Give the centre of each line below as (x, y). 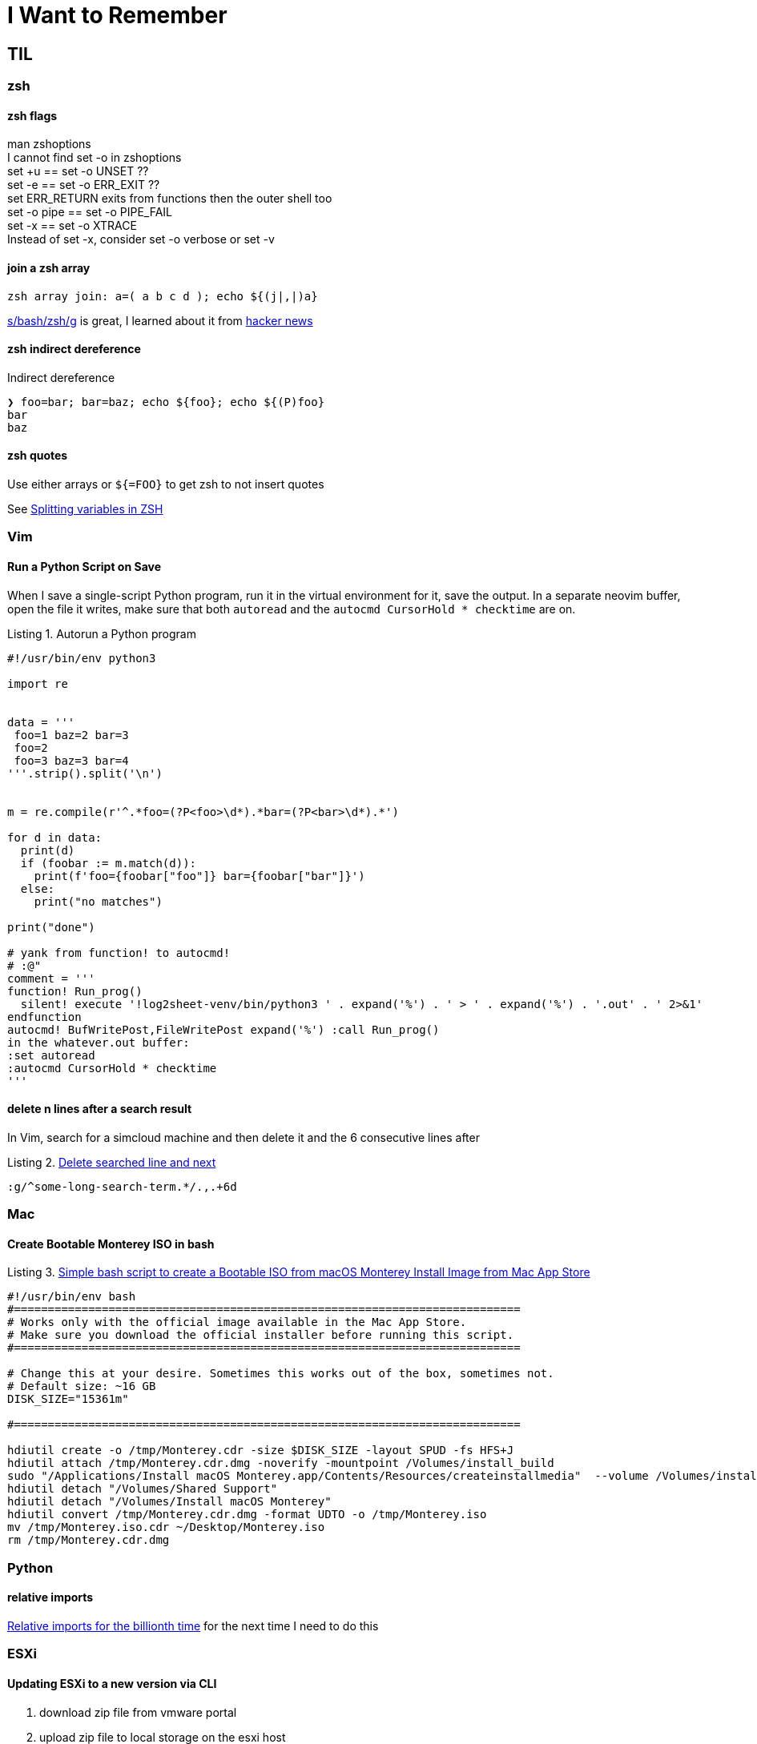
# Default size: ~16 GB (82, 1386)
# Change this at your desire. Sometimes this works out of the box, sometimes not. (281, 1374)
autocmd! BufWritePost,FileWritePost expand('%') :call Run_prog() (223, 1029)
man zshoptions (49, 144)
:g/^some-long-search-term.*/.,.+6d (122, 1186)
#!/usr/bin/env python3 (82, 658)
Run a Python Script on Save (85, 567)
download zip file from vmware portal (138, 1712)
